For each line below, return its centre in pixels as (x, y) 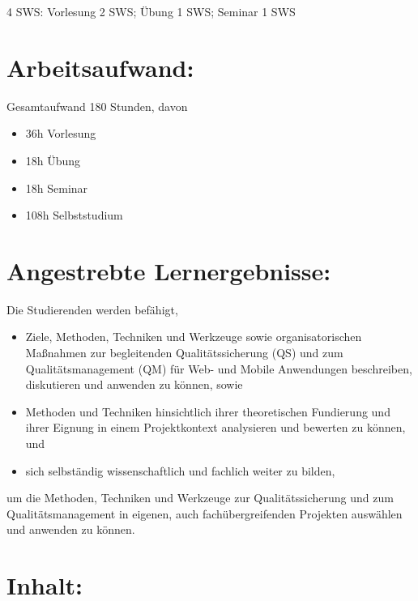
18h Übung (53, 160)
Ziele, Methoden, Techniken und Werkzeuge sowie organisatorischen (194, 337)
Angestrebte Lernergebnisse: (169, 270)
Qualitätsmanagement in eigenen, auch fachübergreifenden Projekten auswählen (205, 513)
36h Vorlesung (61, 133)
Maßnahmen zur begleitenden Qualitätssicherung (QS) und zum (184, 352)
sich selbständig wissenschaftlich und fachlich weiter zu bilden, (180, 470)
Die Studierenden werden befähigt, (92, 309)
